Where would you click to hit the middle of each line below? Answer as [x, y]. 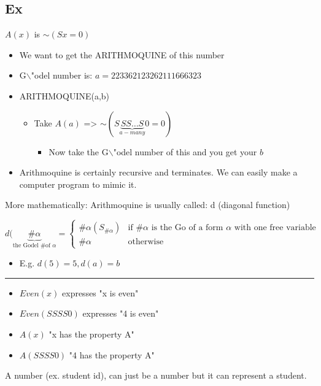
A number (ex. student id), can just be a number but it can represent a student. [156, 375]
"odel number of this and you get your [185, 151]
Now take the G [79, 151]
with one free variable [275, 228]
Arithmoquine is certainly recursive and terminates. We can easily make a [158, 172]
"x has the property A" [91, 334]
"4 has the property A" [112, 354]
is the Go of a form [187, 228]
